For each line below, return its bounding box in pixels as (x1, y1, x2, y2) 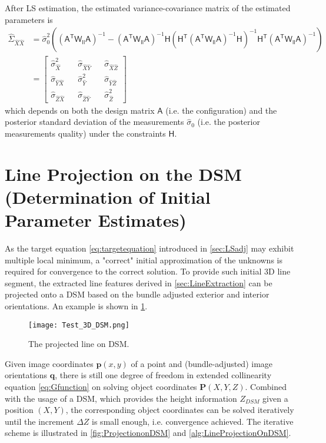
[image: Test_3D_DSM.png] (28, 320, 129, 329)
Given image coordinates (5, 357, 94, 369)
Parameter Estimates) (5, 208, 187, 232)
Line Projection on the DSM (5, 161, 242, 186)
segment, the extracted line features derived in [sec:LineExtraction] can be (5, 276, 272, 289)
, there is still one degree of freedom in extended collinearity (55, 369, 272, 381)
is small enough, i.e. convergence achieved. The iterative (92, 415, 294, 427)
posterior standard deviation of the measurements (5, 115, 184, 128)
